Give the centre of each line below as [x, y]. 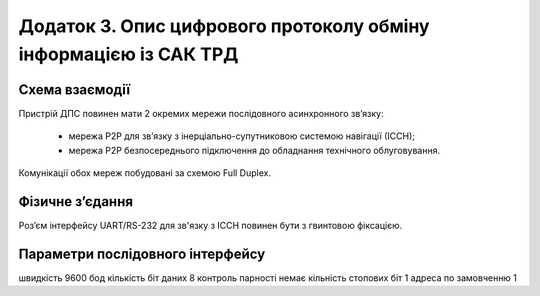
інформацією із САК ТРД [128, 54]
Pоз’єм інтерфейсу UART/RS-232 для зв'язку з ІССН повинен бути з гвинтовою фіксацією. [210, 225]
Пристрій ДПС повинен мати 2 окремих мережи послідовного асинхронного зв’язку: [201, 113]
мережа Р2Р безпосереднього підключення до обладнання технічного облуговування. [254, 150]
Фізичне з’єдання [76, 201]
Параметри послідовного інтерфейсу [142, 253]
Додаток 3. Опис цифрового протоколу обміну [224, 26]
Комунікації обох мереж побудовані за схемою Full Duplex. [145, 173]
